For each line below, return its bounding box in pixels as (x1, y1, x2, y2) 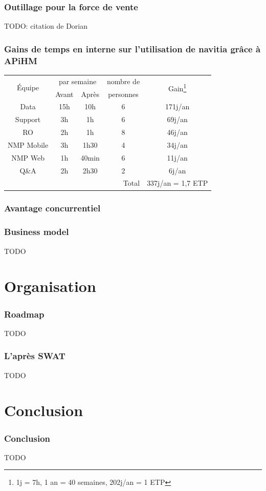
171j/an (165, 101, 190, 112)
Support (15, 114, 41, 125)
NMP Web (11, 152, 45, 163)
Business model (4, 225, 69, 238)
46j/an (167, 127, 188, 138)
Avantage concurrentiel (4, 202, 101, 214)
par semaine (58, 75, 97, 86)
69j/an (167, 114, 188, 125)
